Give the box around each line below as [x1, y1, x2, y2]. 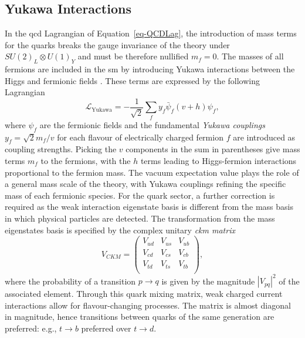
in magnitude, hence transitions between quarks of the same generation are [5, 310, 274, 323]
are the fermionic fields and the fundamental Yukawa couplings [39, 118, 265, 130]
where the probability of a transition [5, 275, 136, 287]
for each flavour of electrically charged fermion [57, 130, 223, 143]
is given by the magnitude [161, 275, 255, 287]
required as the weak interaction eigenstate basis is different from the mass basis [5, 200, 293, 213]
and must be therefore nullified [77, 50, 189, 62]
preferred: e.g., [5, 322, 57, 334]
